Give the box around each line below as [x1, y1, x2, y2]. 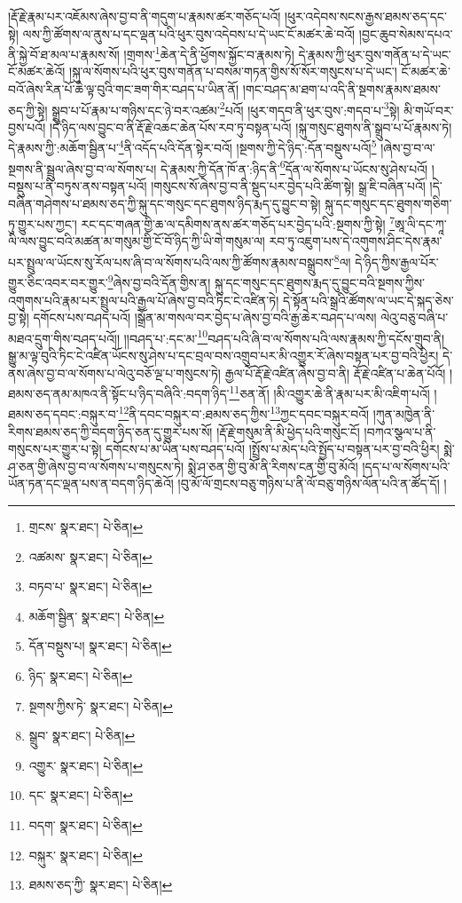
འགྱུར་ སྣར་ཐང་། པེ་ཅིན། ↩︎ [28, 756, 144, 774]
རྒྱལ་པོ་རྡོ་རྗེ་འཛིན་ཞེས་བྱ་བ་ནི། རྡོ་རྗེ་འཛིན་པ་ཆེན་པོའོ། [224, 363, 446, 382]
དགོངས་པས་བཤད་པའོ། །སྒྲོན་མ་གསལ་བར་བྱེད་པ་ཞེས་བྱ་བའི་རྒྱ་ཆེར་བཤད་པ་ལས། [33, 308, 377, 327]
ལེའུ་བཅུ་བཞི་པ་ [380, 308, 449, 327]
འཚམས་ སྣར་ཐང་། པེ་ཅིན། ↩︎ [28, 547, 153, 566]
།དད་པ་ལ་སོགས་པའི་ [362, 456, 450, 475]
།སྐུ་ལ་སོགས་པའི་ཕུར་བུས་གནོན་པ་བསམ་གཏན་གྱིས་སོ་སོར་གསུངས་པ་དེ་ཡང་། [69, 62, 397, 81]
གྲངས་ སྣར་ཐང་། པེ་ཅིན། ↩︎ [28, 518, 144, 535]
